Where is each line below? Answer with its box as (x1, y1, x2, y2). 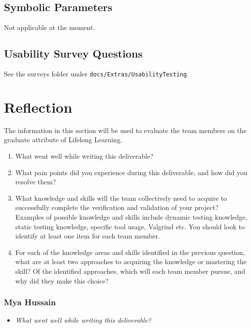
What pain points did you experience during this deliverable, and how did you (15, 167, 248, 177)
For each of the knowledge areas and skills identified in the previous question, (15, 247, 245, 257)
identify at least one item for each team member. (15, 231, 160, 241)
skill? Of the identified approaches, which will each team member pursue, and (15, 266, 245, 276)
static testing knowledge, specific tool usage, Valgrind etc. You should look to (15, 221, 245, 231)
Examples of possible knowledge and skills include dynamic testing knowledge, (15, 211, 248, 222)
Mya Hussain (4, 296, 56, 308)
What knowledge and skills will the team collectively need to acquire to (15, 193, 227, 203)
